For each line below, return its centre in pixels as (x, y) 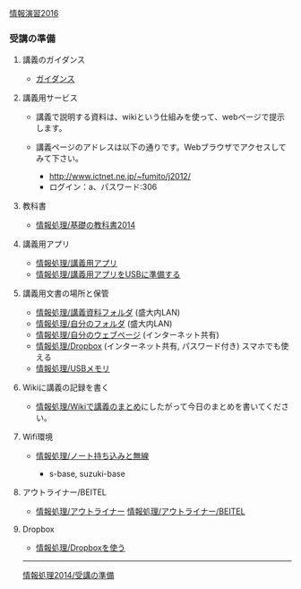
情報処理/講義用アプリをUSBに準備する (108, 274)
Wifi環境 (38, 437)
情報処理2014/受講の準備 (68, 576)
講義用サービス (50, 98)
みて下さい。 (59, 159)
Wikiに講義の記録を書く (66, 387)
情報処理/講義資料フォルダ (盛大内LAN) (108, 313)
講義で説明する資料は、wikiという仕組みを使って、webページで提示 (160, 117)
